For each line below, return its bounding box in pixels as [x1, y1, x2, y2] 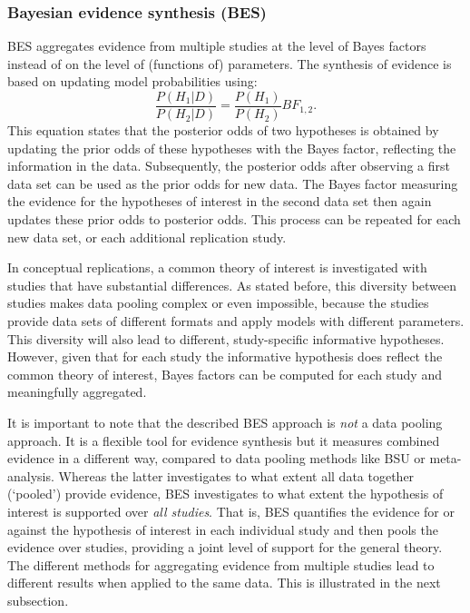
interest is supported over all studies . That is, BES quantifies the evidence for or [7, 501, 455, 520]
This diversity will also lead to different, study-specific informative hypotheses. [7, 329, 445, 348]
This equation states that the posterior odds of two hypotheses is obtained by [7, 121, 439, 140]
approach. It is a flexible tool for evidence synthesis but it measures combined [7, 430, 440, 450]
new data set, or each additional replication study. [7, 227, 287, 246]
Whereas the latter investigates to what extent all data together [58, 466, 415, 485]
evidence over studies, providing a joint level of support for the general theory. [7, 538, 443, 557]
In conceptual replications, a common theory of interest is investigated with [7, 258, 427, 277]
